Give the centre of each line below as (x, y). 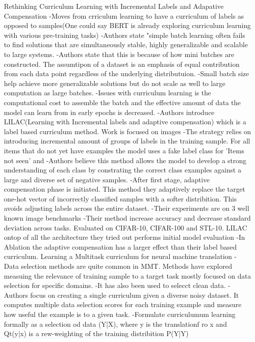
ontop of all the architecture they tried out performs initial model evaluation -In (125, 237)
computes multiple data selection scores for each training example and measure (123, 304)
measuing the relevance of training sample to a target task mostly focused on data (127, 275)
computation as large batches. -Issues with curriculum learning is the (108, 93)
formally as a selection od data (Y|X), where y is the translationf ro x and (115, 324)
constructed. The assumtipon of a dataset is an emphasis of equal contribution (122, 64)
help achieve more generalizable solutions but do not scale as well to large (115, 83)
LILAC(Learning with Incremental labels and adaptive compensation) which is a (125, 122)
